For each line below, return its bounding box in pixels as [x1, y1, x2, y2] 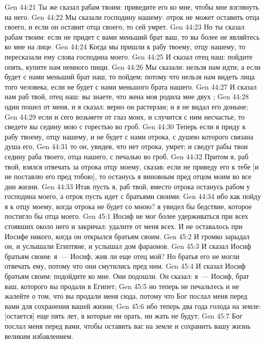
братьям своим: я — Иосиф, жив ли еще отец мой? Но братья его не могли [5, 250, 240, 261]
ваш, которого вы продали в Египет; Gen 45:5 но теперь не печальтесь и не [5, 280, 239, 291]
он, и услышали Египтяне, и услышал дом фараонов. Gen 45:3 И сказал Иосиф [5, 241, 251, 251]
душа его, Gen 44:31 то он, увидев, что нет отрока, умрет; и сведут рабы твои [5, 141, 248, 152]
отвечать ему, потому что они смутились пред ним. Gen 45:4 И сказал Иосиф [5, 261, 246, 271]
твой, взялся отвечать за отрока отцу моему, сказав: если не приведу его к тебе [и [5, 161, 259, 171]
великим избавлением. [5, 330, 73, 341]
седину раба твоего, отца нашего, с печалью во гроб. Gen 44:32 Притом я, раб [5, 151, 249, 161]
